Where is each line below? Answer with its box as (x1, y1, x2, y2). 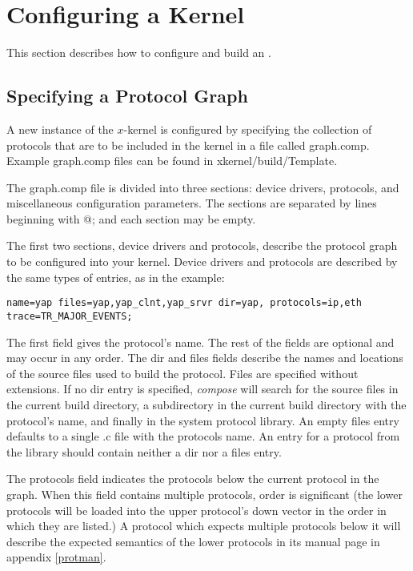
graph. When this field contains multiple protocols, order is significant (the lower (6, 485, 403, 502)
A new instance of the (6, 120, 114, 137)
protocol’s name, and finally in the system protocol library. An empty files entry (6, 412, 399, 428)
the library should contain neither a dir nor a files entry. (6, 443, 282, 460)
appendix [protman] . (6, 549, 106, 565)
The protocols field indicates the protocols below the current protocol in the (6, 470, 379, 487)
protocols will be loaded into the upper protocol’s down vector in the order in (6, 501, 387, 518)
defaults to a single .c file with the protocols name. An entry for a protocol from (6, 428, 400, 444)
